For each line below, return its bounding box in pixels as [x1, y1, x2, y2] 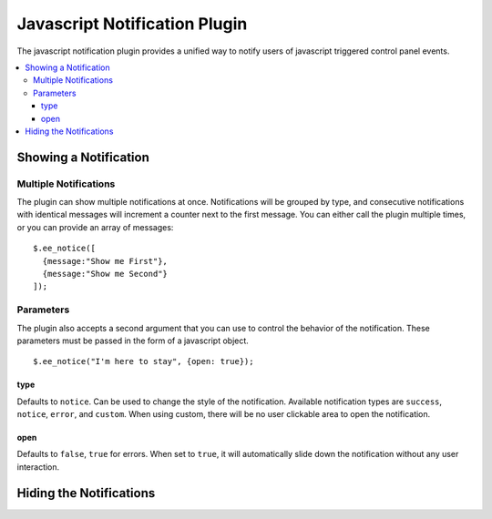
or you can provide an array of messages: [16, 221, 174, 232]
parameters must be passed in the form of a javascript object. [16, 335, 250, 346]
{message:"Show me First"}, [42, 256, 169, 266]
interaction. [16, 461, 60, 473]
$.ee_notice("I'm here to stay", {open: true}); [33, 356, 254, 367]
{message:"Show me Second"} [42, 269, 169, 279]
